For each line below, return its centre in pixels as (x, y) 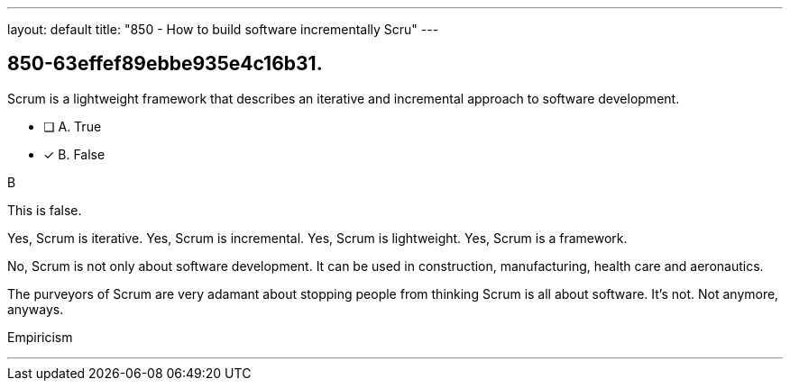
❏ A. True (73, 126)
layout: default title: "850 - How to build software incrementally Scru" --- (223, 29)
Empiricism (40, 337)
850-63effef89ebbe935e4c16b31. (165, 64)
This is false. (45, 210)
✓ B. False (74, 154)
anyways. (36, 309)
